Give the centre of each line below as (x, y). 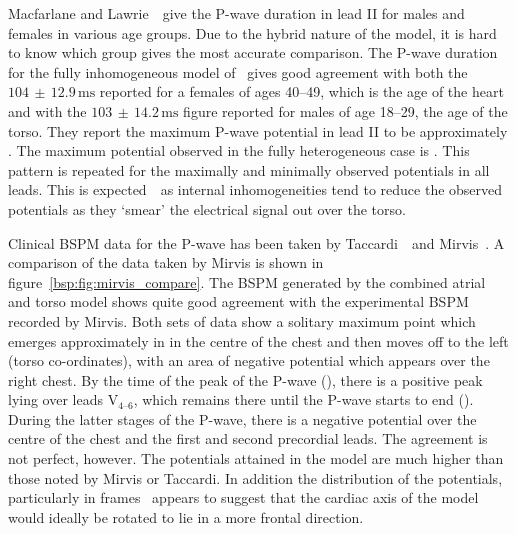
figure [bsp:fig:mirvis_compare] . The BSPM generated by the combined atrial (247, 281)
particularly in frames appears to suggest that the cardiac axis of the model (243, 497)
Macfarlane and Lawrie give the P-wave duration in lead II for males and (236, 13)
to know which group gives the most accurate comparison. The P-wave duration (253, 52)
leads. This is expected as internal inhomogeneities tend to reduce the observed (255, 189)
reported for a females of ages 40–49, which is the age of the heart (301, 91)
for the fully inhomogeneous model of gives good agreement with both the (238, 71)
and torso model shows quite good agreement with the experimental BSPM (238, 301)
